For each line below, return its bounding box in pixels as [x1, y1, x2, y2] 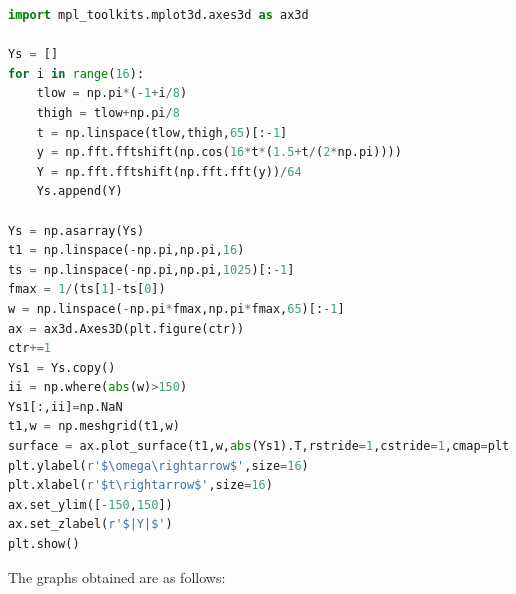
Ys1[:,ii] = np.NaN [8, 399, 123, 414]
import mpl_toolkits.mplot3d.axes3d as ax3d [8, 8, 309, 22]
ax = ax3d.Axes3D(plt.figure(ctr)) [8, 321, 245, 336]
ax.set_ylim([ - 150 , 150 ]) [8, 497, 173, 512]
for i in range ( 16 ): [8, 66, 145, 81]
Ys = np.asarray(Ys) [8, 223, 145, 238]
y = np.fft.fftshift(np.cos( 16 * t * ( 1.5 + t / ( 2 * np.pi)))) [36, 145, 402, 160]
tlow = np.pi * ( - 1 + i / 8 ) [36, 86, 188, 101]
